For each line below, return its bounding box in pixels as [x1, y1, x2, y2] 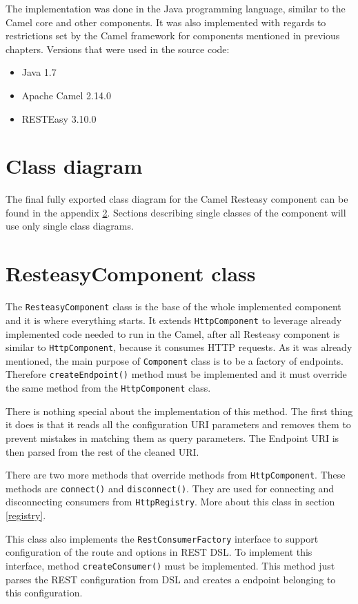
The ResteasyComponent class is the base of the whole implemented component [6, 299, 341, 314]
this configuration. [6, 585, 83, 600]
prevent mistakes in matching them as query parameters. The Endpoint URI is [6, 430, 339, 445]
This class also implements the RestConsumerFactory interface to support [6, 531, 319, 545]
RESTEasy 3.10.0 [21, 111, 97, 125]
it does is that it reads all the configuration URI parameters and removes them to [6, 417, 351, 432]
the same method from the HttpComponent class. [6, 381, 211, 395]
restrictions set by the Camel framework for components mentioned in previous [6, 28, 340, 43]
